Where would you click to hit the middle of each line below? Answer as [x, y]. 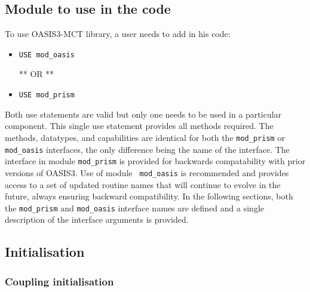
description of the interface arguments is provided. [97, 219]
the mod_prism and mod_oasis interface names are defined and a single [134, 208]
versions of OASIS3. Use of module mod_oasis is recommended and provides [147, 172]
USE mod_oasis [47, 55]
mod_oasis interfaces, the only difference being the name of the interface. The [147, 149]
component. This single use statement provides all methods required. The [139, 126]
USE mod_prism [47, 95]
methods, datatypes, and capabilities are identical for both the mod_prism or [145, 137]
